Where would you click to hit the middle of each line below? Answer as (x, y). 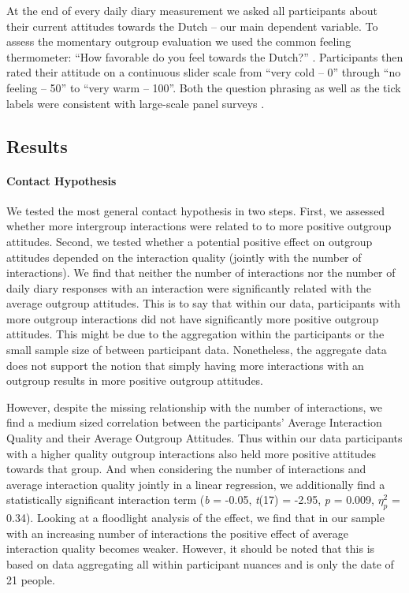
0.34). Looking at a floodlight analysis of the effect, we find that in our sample (195, 518)
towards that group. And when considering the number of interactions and (186, 469)
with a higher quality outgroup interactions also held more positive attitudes (191, 453)
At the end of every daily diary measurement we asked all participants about (192, 10)
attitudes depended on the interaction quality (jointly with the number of (184, 257)
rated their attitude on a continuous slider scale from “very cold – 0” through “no (204, 72)
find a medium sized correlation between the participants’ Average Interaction (194, 422)
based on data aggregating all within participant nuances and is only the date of (200, 564)
